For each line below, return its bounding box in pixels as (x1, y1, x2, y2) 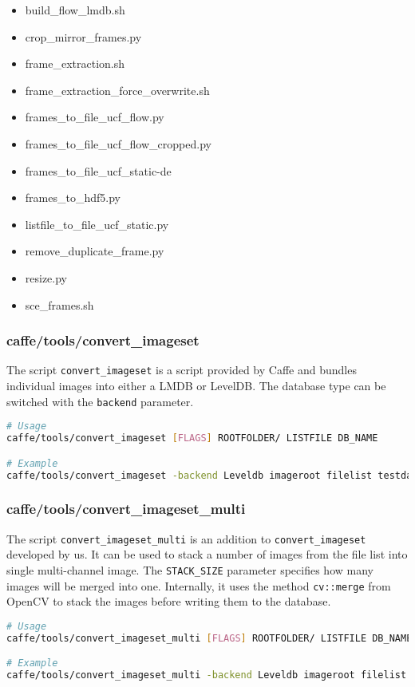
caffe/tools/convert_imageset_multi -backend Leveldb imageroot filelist (6, 669, 407, 681)
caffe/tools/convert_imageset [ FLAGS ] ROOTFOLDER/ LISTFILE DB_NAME (6, 432, 378, 444)
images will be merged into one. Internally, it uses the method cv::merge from (6, 577, 391, 594)
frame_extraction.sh (25, 55, 125, 72)
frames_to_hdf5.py (25, 189, 121, 206)
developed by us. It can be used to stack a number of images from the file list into (6, 546, 408, 563)
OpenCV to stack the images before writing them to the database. (6, 593, 331, 610)
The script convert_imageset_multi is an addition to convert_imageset (6, 530, 366, 547)
